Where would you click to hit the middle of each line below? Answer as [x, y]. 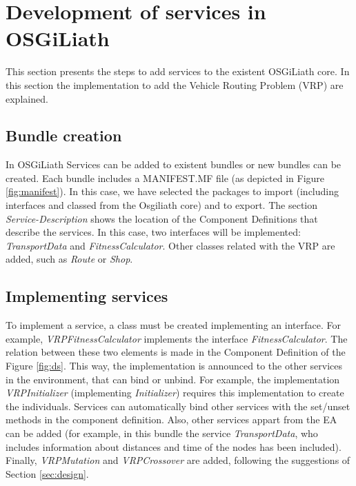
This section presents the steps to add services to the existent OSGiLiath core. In [178, 71]
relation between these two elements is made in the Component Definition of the [176, 352]
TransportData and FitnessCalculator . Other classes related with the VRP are [170, 245]
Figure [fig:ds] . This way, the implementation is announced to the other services [174, 366]
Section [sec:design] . [47, 473]
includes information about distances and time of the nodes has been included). [174, 446]
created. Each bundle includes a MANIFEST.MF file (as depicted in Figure [165, 178]
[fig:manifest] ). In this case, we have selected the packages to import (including [172, 191]
